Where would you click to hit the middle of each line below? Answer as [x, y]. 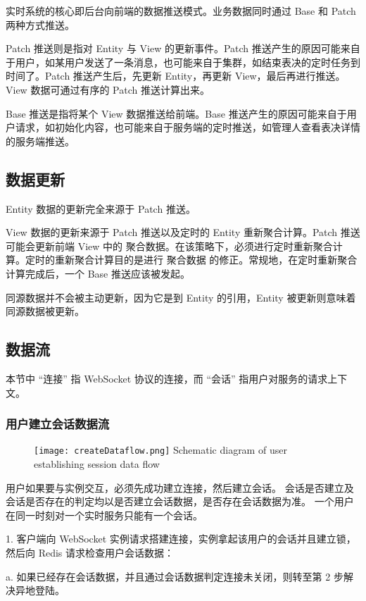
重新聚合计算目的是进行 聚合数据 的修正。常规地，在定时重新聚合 [206, 260]
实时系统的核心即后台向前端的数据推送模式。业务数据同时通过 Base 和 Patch [181, 11]
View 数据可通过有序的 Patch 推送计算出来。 [108, 89]
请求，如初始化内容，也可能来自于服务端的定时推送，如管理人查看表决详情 [188, 127]
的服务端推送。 [40, 141]
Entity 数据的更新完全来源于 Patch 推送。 [101, 208]
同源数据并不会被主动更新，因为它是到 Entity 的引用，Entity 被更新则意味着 [181, 297]
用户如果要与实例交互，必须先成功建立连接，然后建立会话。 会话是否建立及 [180, 487]
